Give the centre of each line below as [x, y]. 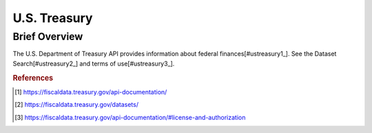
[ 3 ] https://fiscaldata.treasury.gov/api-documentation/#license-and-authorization [130, 117]
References [33, 78]
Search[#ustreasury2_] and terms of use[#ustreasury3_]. [94, 63]
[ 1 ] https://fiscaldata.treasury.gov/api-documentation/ [91, 92]
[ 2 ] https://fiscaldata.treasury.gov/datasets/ [77, 105]
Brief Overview [48, 37]
